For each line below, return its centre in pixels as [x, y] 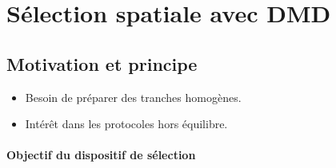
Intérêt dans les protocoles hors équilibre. [126, 124]
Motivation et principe [102, 63]
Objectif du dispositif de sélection [101, 155]
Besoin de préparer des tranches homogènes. [133, 97]
